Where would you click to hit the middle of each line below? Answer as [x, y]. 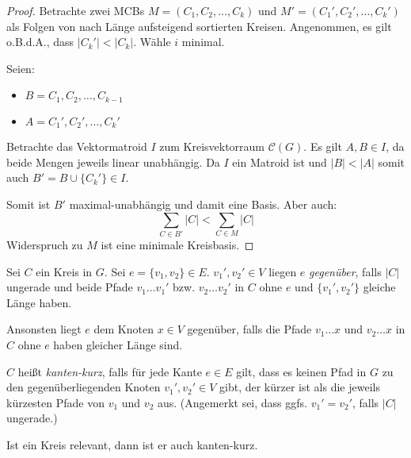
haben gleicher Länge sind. [118, 344]
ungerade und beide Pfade [70, 287]
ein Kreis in [64, 271]
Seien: [21, 68]
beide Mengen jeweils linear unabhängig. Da [113, 162]
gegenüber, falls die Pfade [249, 329]
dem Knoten [124, 329]
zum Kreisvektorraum [212, 146]
